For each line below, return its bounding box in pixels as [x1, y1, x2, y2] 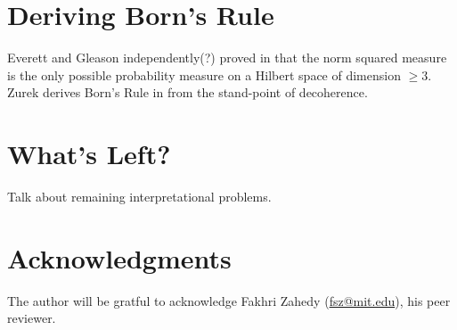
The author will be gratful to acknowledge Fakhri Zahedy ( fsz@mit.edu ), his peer [7, 291, 451, 309]
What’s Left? [7, 136, 171, 172]
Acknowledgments [7, 239, 232, 276]
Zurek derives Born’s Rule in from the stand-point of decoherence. [7, 83, 368, 102]
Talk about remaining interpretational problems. [7, 187, 272, 206]
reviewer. [7, 309, 56, 327]
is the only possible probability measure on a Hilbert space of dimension [7, 65, 401, 84]
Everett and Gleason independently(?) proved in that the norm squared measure [7, 48, 447, 67]
